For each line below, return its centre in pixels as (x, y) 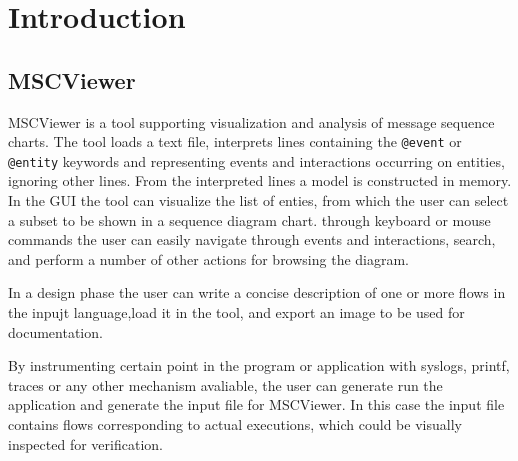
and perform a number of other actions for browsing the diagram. (209, 258)
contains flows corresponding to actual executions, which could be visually (235, 424)
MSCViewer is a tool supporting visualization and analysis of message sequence (251, 121)
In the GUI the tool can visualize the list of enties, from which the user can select (258, 200)
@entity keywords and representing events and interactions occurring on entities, (256, 160)
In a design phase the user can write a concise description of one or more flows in (257, 292)
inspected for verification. (85, 443)
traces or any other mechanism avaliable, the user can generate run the (225, 384)
